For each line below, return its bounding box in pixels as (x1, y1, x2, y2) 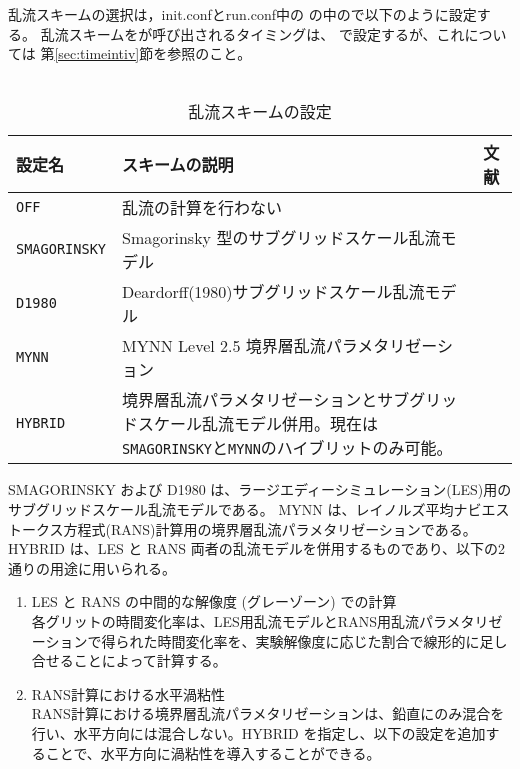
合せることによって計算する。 (31, 650, 227, 671)
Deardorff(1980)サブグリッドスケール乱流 (122, 280, 425, 304)
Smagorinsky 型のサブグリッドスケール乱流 (122, 226, 441, 250)
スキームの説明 (122, 153, 234, 177)
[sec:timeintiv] (54, 43, 140, 64)
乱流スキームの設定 (188, 100, 332, 124)
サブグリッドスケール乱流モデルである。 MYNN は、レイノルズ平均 (8, 498, 454, 519)
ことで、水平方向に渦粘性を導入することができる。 (45, 742, 381, 763)
